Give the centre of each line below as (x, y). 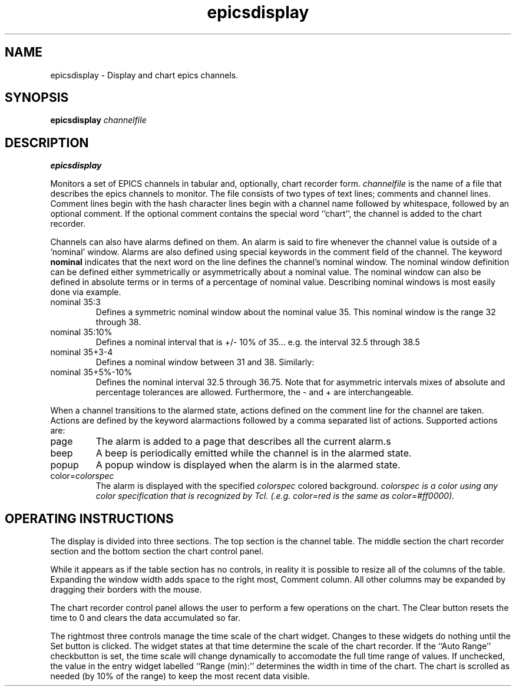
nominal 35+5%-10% (91, 372)
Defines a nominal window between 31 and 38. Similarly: (205, 362)
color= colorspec (82, 476)
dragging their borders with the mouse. (126, 590)
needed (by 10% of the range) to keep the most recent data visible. (180, 676)
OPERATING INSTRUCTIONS (89, 518)
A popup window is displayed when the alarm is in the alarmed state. (248, 465)
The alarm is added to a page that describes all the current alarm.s (243, 442)
